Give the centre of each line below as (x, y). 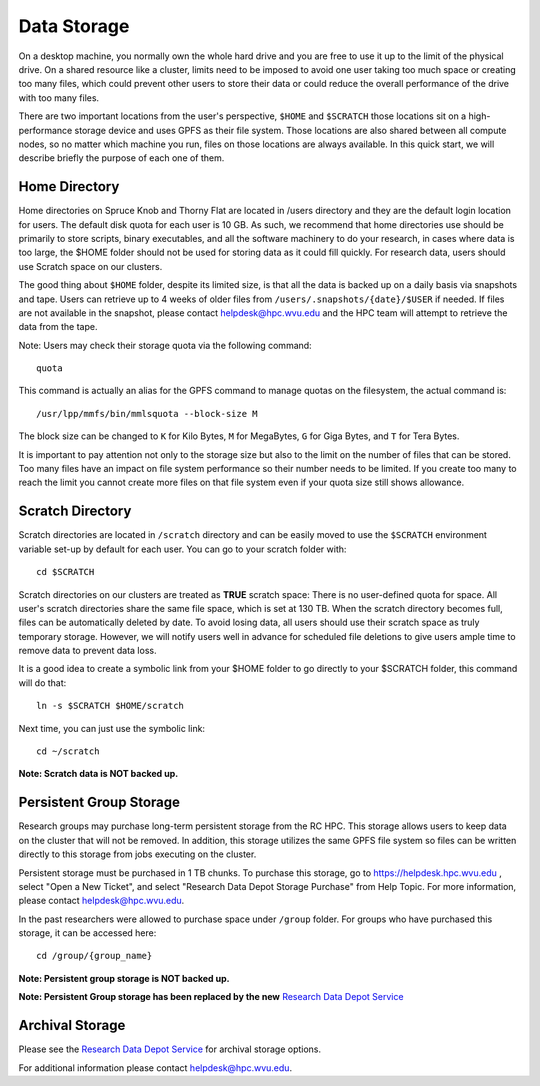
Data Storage (74, 26)
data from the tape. (58, 327)
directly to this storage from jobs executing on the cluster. (137, 854)
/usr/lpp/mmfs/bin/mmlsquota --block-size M (147, 413)
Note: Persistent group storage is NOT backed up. (124, 978)
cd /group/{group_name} (94, 956)
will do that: (42, 682)
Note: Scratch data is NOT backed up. (98, 774)
